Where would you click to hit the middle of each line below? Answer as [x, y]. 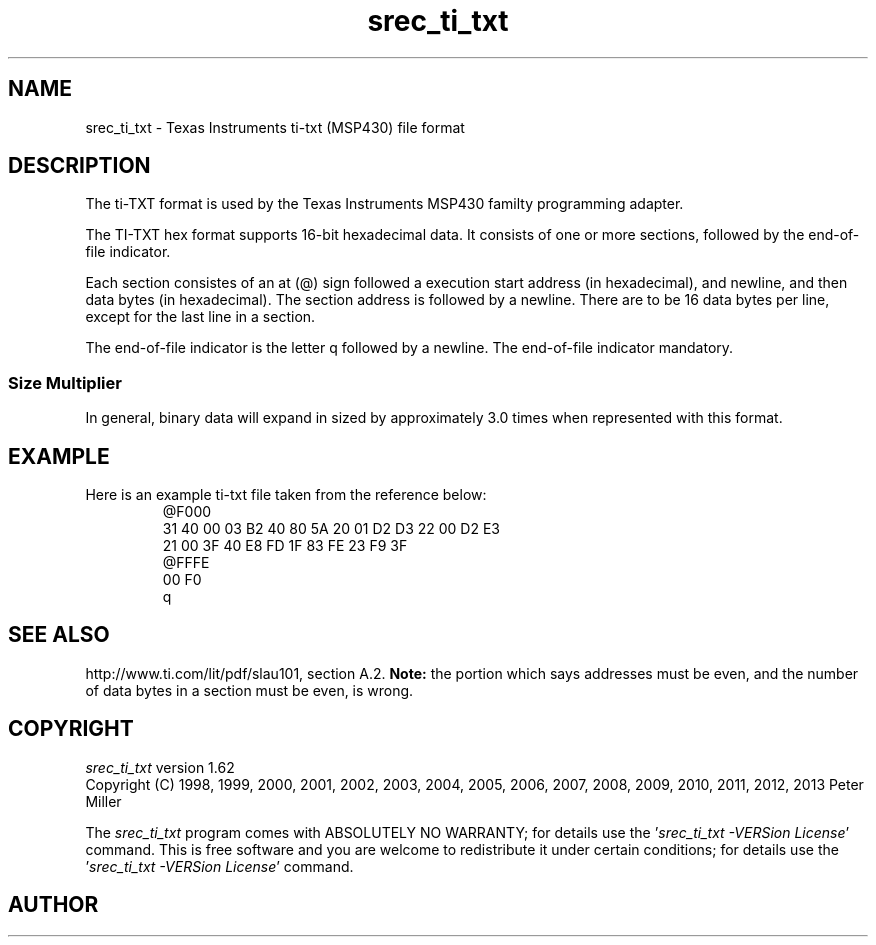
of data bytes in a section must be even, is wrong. [249, 690]
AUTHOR [53, 905]
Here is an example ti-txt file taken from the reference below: [286, 495]
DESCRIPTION [79, 166]
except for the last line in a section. [200, 317]
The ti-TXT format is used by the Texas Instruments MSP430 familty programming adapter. [384, 204]
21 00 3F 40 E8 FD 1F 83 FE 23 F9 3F [285, 546]
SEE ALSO [59, 635]
